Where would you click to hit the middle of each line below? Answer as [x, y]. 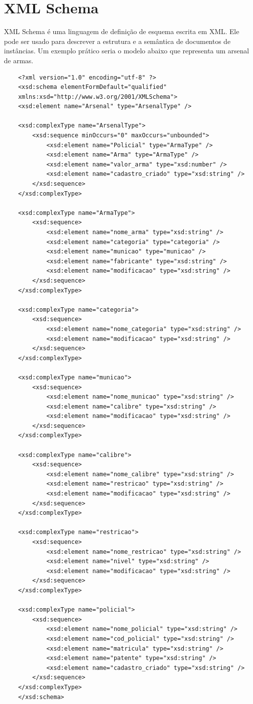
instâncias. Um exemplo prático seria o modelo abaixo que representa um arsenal [126, 51]
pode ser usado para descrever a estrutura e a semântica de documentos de [117, 41]
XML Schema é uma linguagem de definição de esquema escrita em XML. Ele [122, 31]
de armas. [19, 60]
